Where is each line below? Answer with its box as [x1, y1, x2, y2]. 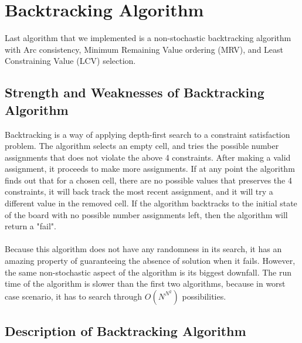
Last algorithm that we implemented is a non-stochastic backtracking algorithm [5, 32, 291, 44]
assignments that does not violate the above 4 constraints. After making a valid [5, 151, 291, 163]
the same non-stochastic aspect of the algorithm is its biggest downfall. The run [5, 266, 292, 278]
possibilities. [182, 290, 226, 302]
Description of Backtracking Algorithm [5, 322, 246, 340]
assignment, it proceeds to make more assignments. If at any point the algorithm [5, 162, 295, 175]
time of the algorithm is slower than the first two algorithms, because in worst [5, 277, 286, 290]
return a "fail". [5, 220, 56, 232]
